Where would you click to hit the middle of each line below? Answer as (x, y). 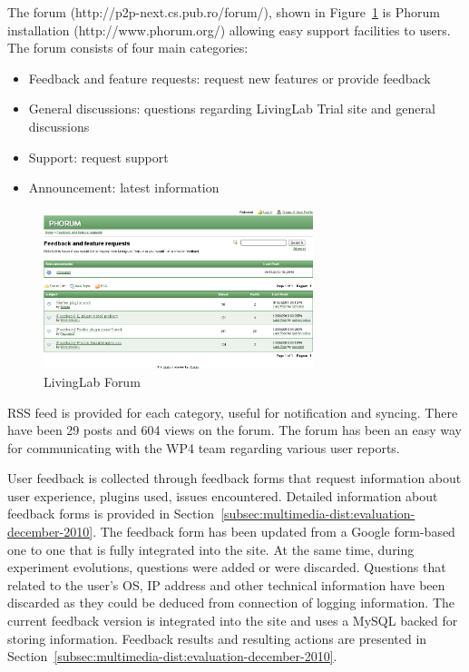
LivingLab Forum (92, 381)
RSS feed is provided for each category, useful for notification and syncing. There (233, 412)
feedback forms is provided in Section (111, 514)
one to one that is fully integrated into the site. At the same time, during (211, 549)
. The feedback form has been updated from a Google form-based (274, 532)
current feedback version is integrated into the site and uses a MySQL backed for (233, 621)
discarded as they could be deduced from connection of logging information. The (231, 603)
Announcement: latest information (124, 188)
